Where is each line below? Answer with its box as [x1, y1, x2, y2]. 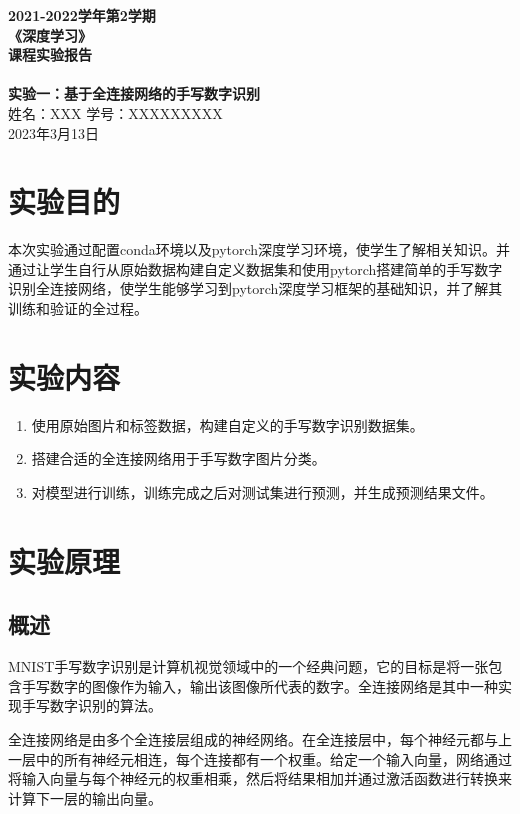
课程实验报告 [8, 44, 92, 65]
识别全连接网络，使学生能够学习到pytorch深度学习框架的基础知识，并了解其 [8, 278, 503, 299]
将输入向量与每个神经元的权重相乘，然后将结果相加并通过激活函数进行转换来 [8, 768, 512, 789]
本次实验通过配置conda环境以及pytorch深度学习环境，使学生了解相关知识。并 [8, 239, 511, 260]
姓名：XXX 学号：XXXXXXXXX [8, 102, 223, 123]
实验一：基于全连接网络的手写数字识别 [8, 83, 260, 104]
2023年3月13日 [8, 122, 99, 143]
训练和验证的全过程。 [8, 298, 148, 319]
